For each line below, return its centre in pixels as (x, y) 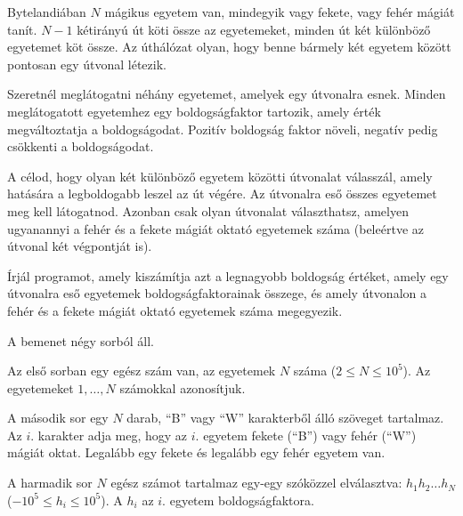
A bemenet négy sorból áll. (81, 340)
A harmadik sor (50, 483)
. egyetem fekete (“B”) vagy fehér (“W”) (306, 435)
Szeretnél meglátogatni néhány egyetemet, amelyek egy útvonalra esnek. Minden (227, 94)
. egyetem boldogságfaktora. (238, 500)
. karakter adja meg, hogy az (109, 435)
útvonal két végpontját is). (80, 246)
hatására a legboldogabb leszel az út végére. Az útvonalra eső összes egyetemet (222, 193)
